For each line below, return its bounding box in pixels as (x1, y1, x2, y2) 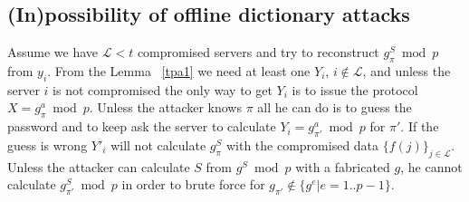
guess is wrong (7, 135, 88, 154)
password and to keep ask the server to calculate (7, 117, 276, 136)
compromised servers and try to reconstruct (137, 43, 379, 62)
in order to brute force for (121, 175, 265, 194)
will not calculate (110, 135, 206, 154)
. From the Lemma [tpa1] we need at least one (47, 62, 311, 80)
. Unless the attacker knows (89, 98, 242, 117)
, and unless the (362, 62, 451, 80)
